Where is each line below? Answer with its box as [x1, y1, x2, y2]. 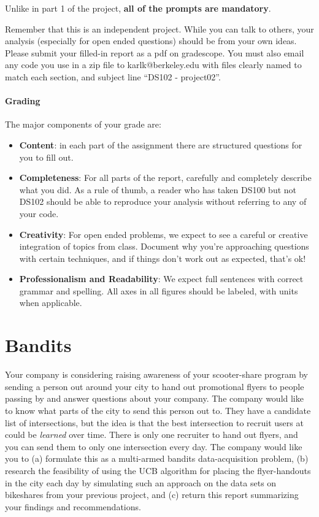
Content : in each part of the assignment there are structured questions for [19, 138, 302, 151]
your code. [19, 207, 59, 220]
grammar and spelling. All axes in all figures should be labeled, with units [19, 284, 298, 297]
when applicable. [19, 296, 82, 309]
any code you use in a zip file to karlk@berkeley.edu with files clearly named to [5, 58, 302, 71]
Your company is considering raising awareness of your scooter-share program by [5, 368, 308, 381]
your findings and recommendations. [5, 500, 141, 513]
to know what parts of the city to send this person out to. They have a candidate [5, 404, 311, 416]
